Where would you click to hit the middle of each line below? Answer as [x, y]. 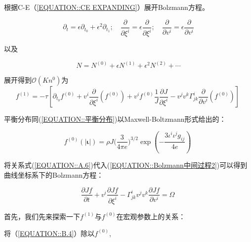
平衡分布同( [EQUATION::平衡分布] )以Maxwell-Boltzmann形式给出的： [115, 119]
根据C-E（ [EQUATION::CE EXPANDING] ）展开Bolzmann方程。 [106, 7]
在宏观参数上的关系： [151, 216]
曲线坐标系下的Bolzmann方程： [54, 174]
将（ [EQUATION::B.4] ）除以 [49, 233]
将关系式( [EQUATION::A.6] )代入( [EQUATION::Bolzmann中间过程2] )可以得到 [126, 165]
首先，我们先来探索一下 [42, 216]
